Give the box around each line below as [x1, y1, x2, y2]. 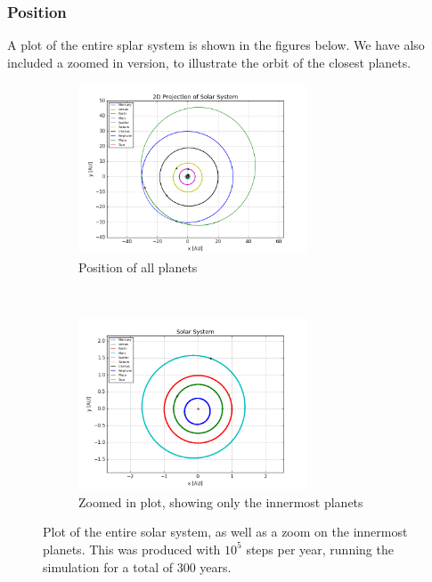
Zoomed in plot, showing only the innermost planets [78, 492, 363, 511]
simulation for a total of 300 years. [43, 557, 232, 576]
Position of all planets [78, 258, 198, 276]
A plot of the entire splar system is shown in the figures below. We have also [7, 36, 425, 54]
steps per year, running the [246, 539, 394, 558]
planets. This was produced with [43, 539, 221, 558]
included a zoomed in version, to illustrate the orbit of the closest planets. [7, 53, 412, 71]
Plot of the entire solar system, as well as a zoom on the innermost [43, 522, 408, 541]
